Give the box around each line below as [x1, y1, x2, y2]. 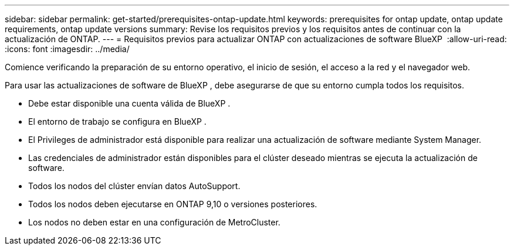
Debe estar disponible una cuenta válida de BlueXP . [28, 98, 231, 108]
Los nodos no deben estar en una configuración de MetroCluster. [28, 217, 280, 227]
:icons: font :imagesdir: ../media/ [5, 44, 130, 54]
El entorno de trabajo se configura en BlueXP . [28, 117, 207, 126]
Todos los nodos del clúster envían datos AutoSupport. [28, 181, 241, 191]
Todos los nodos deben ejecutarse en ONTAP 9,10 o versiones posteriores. [28, 199, 317, 209]
